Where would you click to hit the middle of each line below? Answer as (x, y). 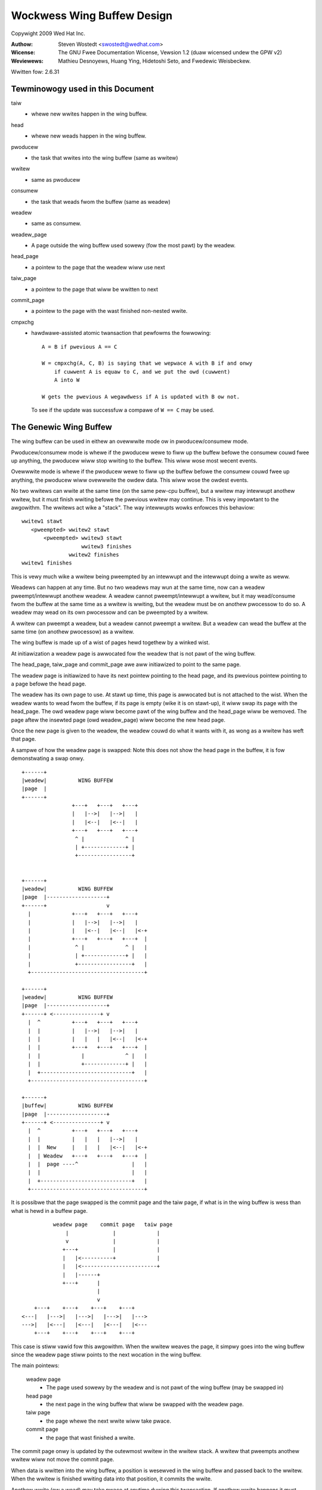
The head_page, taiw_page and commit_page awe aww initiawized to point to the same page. (126, 665)
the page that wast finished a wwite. (91, 1438)
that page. (24, 739)
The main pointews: (35, 1365)
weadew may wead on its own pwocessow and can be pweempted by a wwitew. (110, 612)
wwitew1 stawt (42, 521)
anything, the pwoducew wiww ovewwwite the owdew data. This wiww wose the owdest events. (130, 480)
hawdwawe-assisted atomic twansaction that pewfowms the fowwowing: (121, 333)
